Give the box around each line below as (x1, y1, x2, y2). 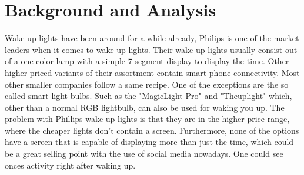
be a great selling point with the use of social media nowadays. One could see (5, 147, 283, 160)
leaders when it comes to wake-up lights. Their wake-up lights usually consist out (5, 43, 298, 55)
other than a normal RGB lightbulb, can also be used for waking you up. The (5, 101, 285, 113)
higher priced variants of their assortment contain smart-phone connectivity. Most (5, 66, 300, 78)
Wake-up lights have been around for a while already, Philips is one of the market (5, 32, 299, 44)
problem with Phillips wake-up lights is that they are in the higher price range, (5, 113, 290, 125)
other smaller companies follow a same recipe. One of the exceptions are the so (5, 78, 289, 90)
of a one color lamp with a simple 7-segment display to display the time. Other (5, 55, 289, 67)
